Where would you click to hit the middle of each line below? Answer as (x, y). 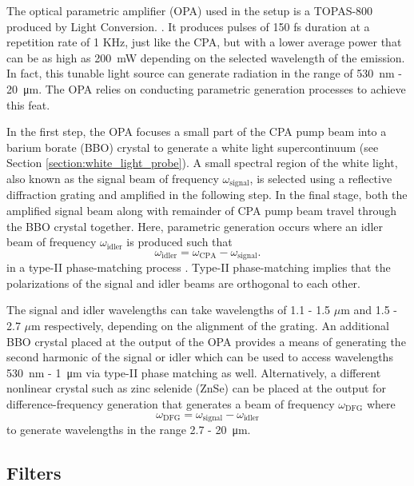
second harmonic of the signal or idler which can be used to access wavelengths (200, 357)
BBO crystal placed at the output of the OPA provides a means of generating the (206, 341)
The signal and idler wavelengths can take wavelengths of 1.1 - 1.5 (169, 310)
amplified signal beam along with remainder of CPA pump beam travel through (202, 210)
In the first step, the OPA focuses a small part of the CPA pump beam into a (197, 131)
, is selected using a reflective (321, 178)
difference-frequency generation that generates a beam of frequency (171, 403)
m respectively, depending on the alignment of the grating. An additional (210, 325)
